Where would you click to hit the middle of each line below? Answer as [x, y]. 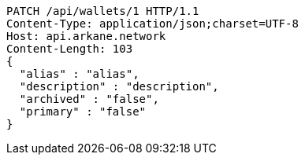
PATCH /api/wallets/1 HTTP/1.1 [103, 11]
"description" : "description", [119, 86]
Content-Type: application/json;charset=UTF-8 [152, 24]
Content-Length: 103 [70, 49]
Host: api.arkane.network [86, 36]
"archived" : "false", [89, 99]
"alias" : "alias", [79, 74]
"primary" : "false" [83, 112]
